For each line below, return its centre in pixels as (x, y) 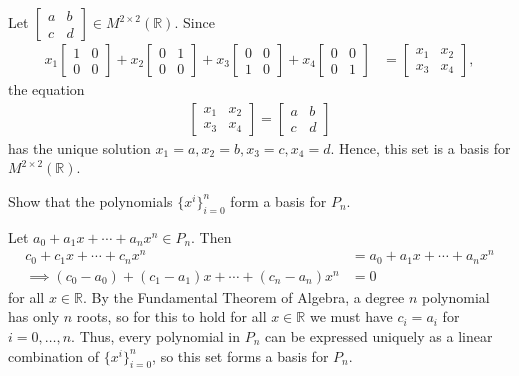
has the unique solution (79, 147)
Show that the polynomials (90, 200)
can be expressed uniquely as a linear (379, 336)
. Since (194, 22)
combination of (54, 355)
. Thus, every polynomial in (156, 336)
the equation (46, 89)
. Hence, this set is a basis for (420, 147)
